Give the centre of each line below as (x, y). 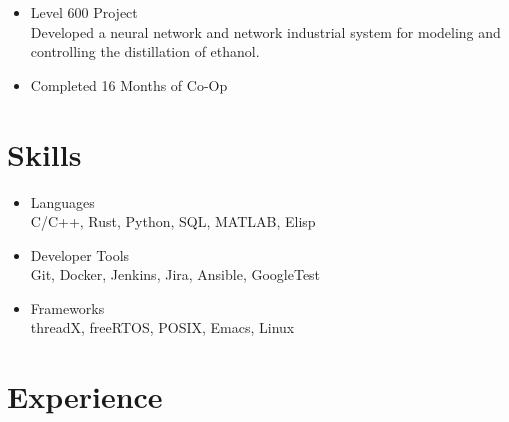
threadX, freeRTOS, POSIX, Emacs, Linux (162, 327)
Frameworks (67, 307)
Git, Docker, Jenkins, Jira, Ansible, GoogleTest (175, 274)
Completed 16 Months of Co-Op (129, 84)
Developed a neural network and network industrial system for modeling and (265, 31)
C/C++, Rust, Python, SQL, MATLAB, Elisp (173, 221)
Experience (85, 396)
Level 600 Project (84, 12)
